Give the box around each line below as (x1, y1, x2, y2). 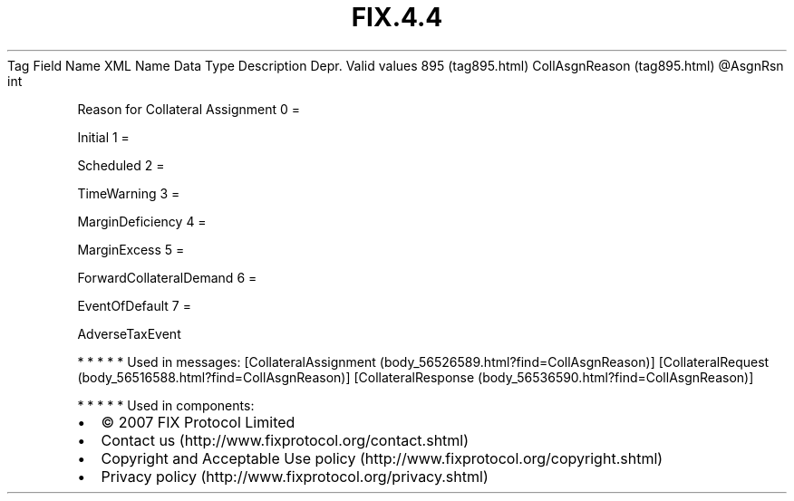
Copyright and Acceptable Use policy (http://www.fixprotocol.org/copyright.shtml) (101, 448, 663, 467)
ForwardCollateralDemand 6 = (77, 269, 257, 285)
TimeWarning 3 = (77, 185, 180, 201)
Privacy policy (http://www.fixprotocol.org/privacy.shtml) (101, 467, 489, 486)
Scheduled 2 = (77, 157, 165, 173)
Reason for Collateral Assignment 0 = (77, 101, 300, 117)
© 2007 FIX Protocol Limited (101, 412, 295, 431)
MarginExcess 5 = (77, 241, 185, 257)
